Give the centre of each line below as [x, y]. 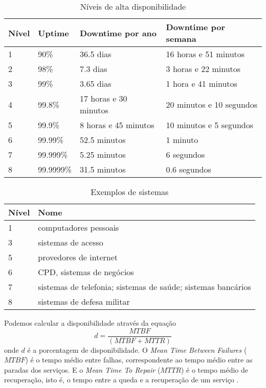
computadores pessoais [79, 227]
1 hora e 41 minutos [202, 83]
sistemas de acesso [71, 242]
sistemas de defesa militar [84, 301]
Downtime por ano [118, 33]
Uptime [53, 33]
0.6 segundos [189, 169]
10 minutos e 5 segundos [210, 125]
